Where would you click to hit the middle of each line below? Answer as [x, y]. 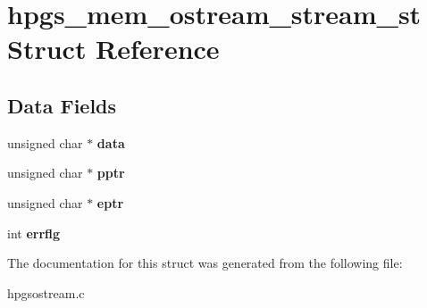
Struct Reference [113, 49]
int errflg [34, 233]
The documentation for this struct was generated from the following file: [205, 263]
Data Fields [62, 105]
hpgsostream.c [46, 292]
